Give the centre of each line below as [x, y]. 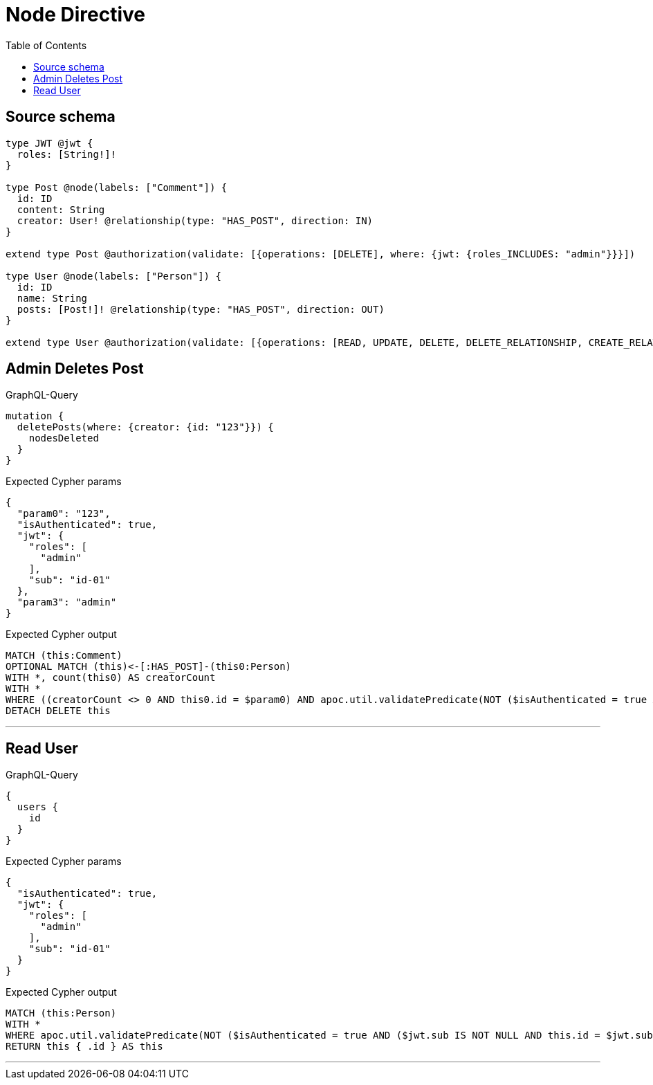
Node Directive [75, 15]
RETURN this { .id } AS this [84, 1047]
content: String [61, 209]
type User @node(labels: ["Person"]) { [113, 276]
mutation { [35, 416]
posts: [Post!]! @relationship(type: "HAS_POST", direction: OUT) [201, 309]
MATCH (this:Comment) [64, 656]
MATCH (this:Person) [61, 1013]
